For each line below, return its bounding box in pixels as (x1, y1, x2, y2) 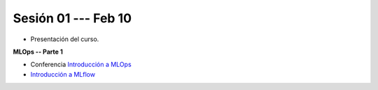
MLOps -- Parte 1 (13, 47, 63, 56)
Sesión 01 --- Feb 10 (13, 10, 132, 26)
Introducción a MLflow (30, 70, 96, 78)
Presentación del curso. (30, 35, 99, 43)
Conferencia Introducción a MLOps (30, 60, 132, 69)
